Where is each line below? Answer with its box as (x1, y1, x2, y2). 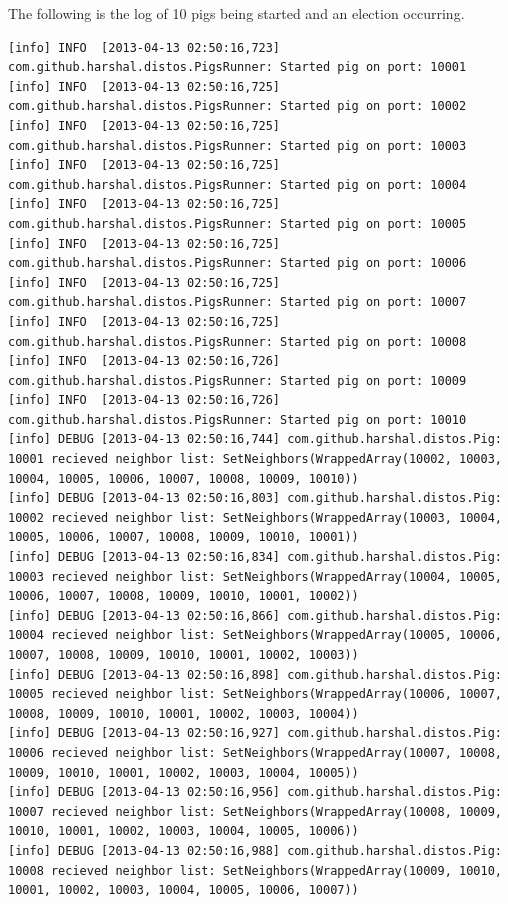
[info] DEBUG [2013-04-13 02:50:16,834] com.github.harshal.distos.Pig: (8, 550, 502, 565)
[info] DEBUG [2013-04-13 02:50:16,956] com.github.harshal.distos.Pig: (8, 785, 502, 800)
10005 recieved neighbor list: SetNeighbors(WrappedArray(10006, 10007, (8, 687, 502, 702)
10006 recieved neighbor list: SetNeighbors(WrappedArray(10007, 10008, (8, 745, 502, 760)
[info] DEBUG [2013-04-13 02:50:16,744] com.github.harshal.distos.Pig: (8, 432, 502, 447)
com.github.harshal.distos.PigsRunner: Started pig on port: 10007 (8, 295, 467, 310)
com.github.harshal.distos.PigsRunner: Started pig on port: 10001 (8, 60, 467, 75)
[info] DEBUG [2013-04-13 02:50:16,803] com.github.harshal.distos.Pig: (8, 491, 502, 506)
